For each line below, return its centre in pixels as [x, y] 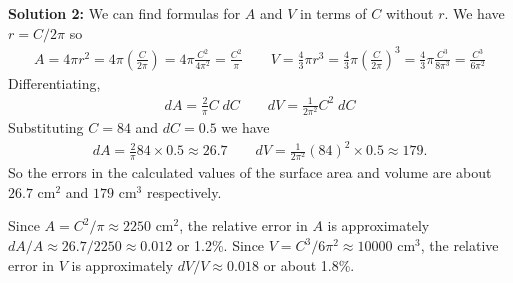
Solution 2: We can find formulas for [124, 13]
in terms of [333, 13]
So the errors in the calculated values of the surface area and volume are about [250, 172]
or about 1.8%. [309, 264]
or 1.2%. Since [220, 245]
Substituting [46, 126]
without [409, 13]
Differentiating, [54, 82]
